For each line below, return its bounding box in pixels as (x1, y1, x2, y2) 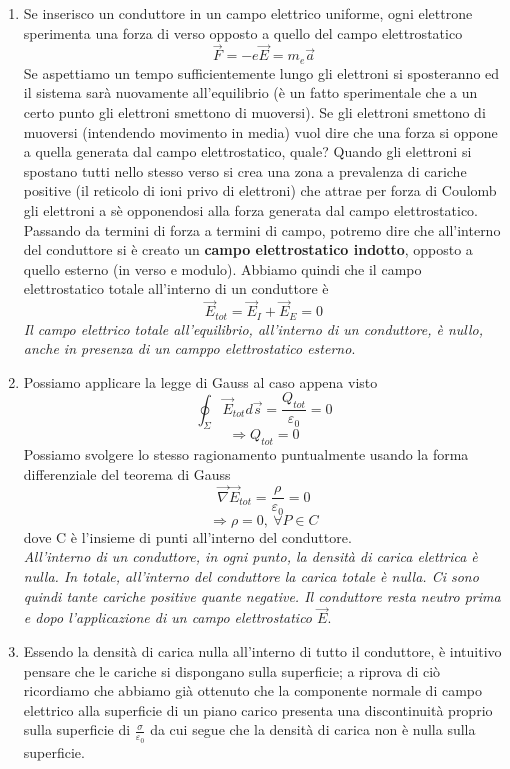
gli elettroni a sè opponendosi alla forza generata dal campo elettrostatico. (23, 200, 479, 221)
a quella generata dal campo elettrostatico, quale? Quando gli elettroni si (23, 141, 472, 162)
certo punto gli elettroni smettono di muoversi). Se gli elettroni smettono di (23, 102, 486, 123)
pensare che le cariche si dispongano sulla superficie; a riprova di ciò (23, 660, 441, 681)
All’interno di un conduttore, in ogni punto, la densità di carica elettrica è (23, 546, 478, 567)
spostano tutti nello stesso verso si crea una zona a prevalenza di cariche (23, 160, 467, 181)
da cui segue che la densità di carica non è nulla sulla (150, 719, 476, 740)
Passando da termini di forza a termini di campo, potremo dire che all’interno (23, 219, 501, 240)
